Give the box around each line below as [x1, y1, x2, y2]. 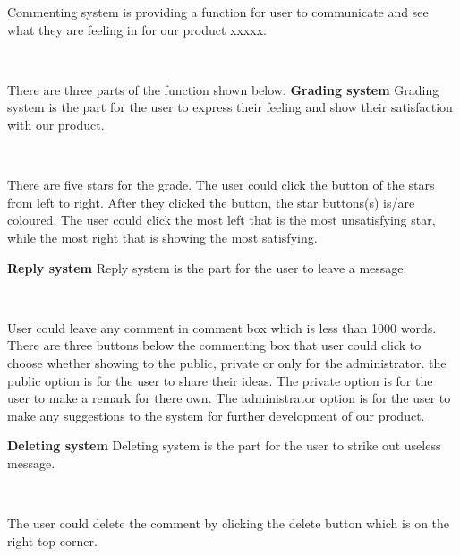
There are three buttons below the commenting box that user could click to [7, 336, 422, 355]
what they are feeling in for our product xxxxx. [7, 20, 267, 38]
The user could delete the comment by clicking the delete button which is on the [7, 514, 450, 533]
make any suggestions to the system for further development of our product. [7, 406, 425, 424]
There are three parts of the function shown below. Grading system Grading [7, 80, 439, 98]
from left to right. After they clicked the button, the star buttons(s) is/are [7, 192, 415, 211]
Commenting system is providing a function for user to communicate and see [7, 3, 429, 21]
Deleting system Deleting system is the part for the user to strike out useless [7, 436, 441, 455]
